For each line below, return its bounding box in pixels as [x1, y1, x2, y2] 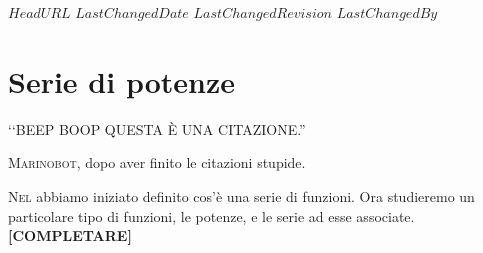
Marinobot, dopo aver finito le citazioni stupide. [8, 152, 306, 173]
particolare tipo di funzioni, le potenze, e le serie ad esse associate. [8, 205, 415, 226]
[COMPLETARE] [8, 225, 132, 246]
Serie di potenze [8, 60, 235, 101]
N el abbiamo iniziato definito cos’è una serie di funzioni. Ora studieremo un [8, 185, 475, 206]
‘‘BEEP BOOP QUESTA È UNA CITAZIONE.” [8, 118, 306, 139]
